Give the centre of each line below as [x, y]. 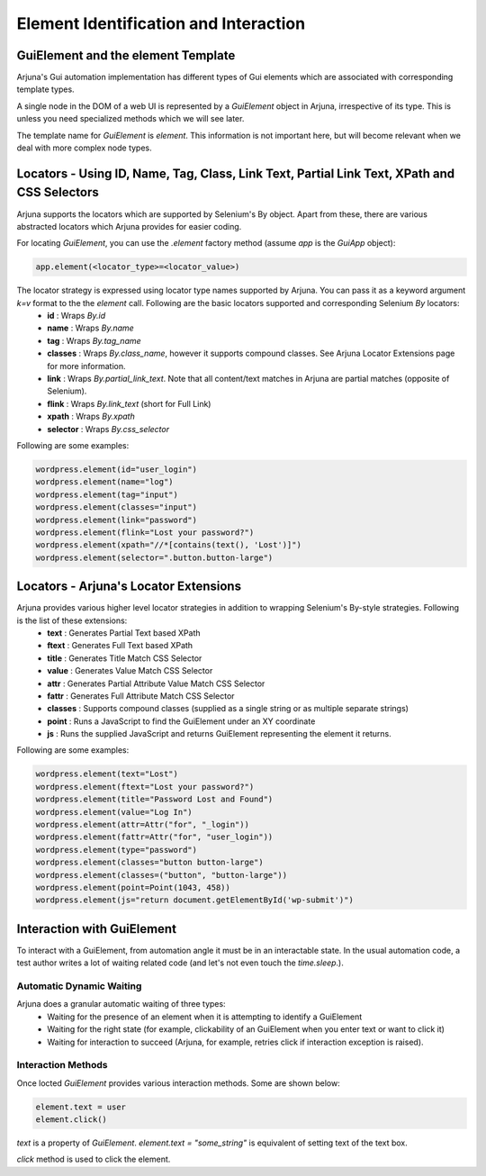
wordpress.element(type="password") [117, 850]
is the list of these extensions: [72, 620]
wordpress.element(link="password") [117, 520]
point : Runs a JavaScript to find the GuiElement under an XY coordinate [181, 721]
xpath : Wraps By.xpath [91, 416]
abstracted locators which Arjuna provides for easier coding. [129, 226]
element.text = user [81, 1107]
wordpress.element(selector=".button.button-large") [154, 557]
